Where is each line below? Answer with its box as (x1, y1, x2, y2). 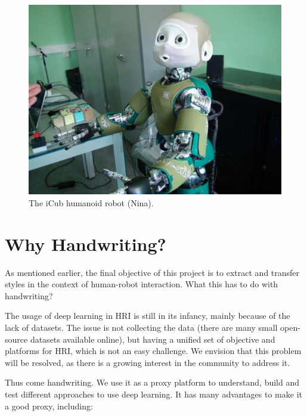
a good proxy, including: (5, 399, 93, 412)
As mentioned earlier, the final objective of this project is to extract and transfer (5, 266, 300, 278)
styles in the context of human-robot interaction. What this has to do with (5, 278, 278, 290)
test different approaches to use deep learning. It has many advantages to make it (5, 387, 302, 400)
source (5, 333, 28, 345)
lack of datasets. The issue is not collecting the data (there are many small (5, 321, 278, 333)
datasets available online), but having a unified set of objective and (30, 333, 275, 345)
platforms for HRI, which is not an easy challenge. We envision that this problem (5, 344, 302, 357)
